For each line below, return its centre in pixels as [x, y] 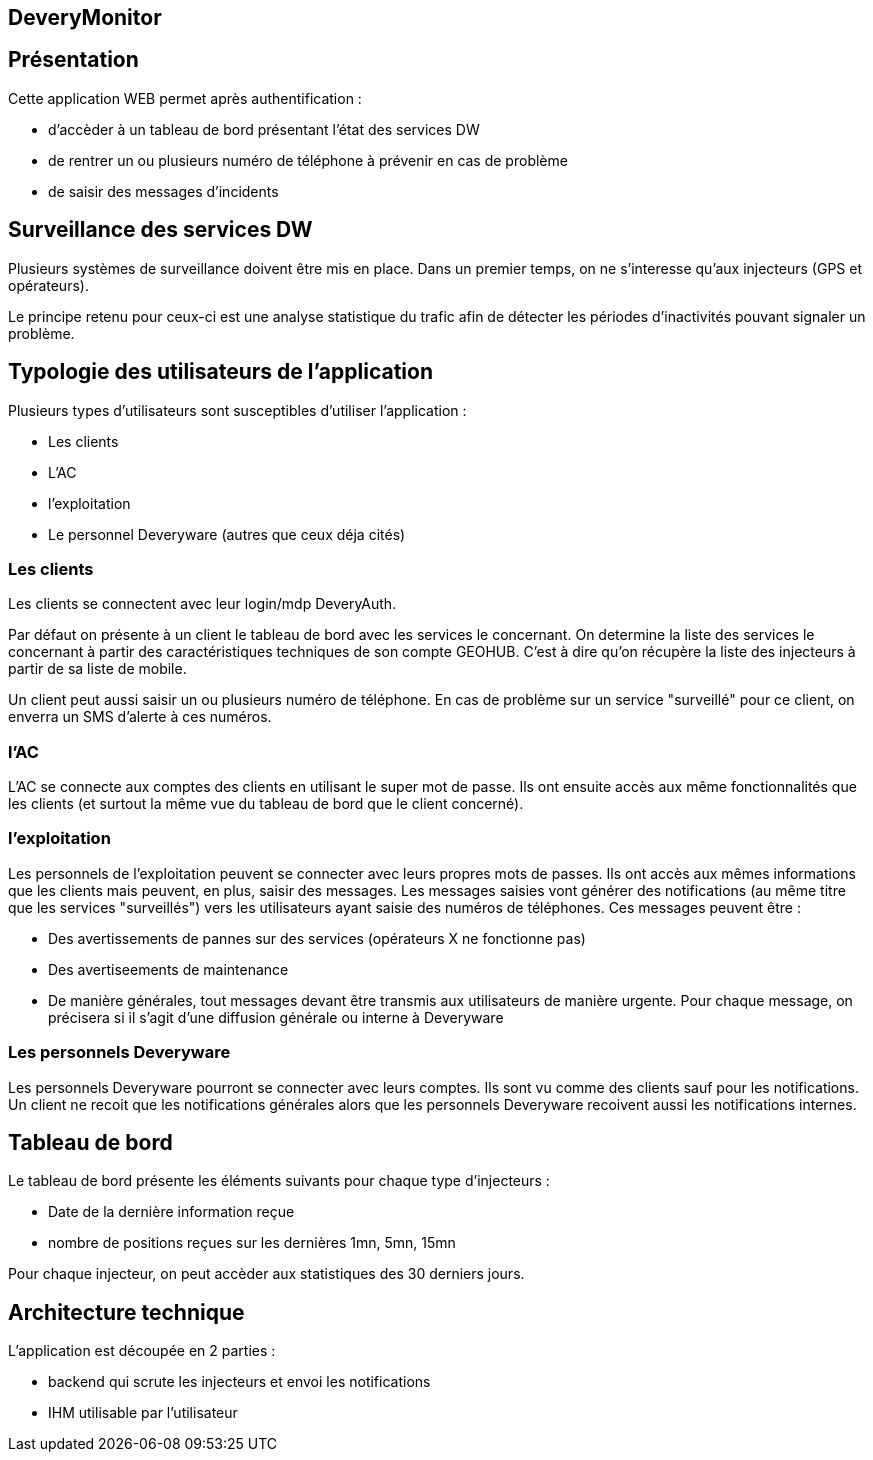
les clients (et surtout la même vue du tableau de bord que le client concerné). [266, 804]
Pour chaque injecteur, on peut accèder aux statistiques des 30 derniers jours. [266, 1274]
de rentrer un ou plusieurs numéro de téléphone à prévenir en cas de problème [308, 160]
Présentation [73, 60]
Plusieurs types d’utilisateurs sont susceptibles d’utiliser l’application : [237, 410]
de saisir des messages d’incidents [163, 191]
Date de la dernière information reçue [171, 1212]
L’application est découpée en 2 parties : [142, 1351]
